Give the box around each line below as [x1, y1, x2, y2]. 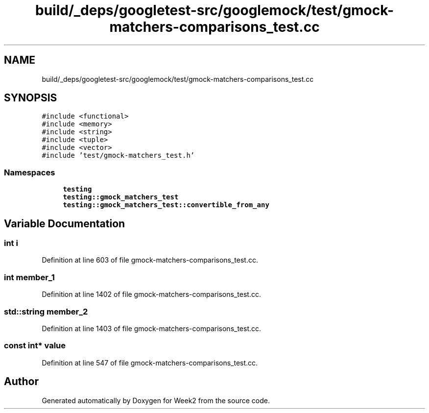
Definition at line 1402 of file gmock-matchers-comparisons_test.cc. [42, 290, 261, 299]
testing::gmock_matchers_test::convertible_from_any [63, 201, 269, 209]
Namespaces [4, 167, 55, 177]
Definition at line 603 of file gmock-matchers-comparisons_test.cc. [42, 256, 258, 265]
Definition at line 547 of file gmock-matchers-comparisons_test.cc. [42, 358, 258, 367]
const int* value [4, 340, 66, 351]
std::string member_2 [4, 306, 88, 316]
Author [4, 375, 39, 388]
